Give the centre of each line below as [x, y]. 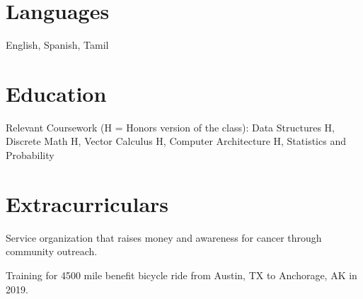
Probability [30, 155]
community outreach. [52, 251]
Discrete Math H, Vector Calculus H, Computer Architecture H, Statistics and [176, 141]
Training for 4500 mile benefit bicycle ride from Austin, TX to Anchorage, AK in [181, 275]
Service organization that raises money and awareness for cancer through [164, 237]
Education [56, 93]
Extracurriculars [87, 203]
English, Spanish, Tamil [57, 45]
